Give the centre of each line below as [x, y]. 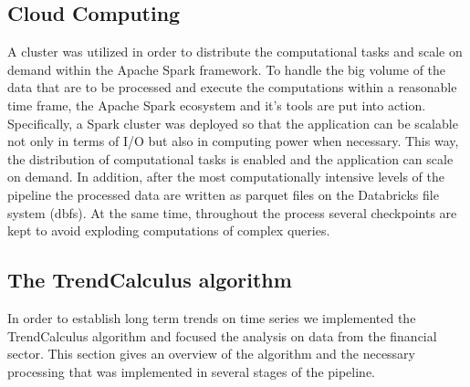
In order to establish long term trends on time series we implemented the [212, 317]
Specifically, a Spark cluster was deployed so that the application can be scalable [233, 123]
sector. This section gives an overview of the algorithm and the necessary [212, 354]
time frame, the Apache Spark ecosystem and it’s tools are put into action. [217, 105]
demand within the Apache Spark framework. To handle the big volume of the [227, 69]
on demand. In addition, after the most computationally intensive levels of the [226, 177]
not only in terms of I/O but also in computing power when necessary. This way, [233, 141]
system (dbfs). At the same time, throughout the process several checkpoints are [232, 212]
